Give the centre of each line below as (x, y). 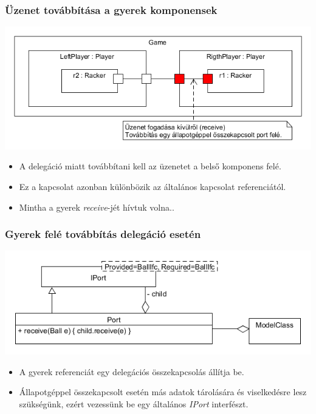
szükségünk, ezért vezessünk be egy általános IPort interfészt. (134, 404)
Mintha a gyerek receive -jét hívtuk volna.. (97, 207)
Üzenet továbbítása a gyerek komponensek (111, 9)
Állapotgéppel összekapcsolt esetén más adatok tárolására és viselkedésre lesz (163, 392)
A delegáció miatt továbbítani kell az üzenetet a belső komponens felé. (150, 166)
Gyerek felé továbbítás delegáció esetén (103, 234)
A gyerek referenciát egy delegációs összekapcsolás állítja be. (132, 371)
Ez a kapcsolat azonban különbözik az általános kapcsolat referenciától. (153, 186)
